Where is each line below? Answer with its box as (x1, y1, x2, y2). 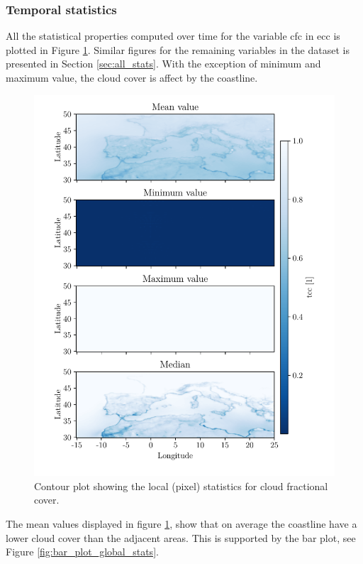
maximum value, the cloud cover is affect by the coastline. (6, 70, 258, 85)
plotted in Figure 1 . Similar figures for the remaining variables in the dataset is (6, 42, 350, 57)
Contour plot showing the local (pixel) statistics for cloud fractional (34, 478, 328, 493)
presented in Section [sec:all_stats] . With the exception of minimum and (6, 56, 321, 71)
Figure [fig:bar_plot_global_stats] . (6, 544, 159, 559)
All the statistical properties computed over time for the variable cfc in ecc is (6, 28, 340, 43)
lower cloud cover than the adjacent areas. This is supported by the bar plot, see (6, 530, 356, 545)
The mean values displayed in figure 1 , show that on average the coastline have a (6, 516, 357, 531)
